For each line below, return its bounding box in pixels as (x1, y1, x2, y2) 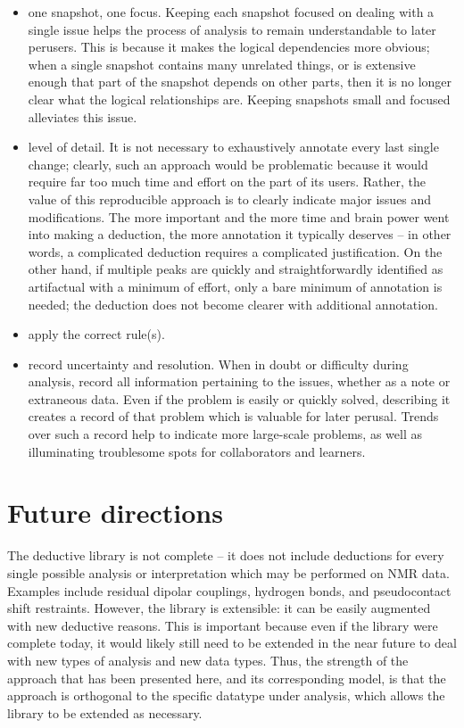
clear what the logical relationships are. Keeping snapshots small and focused (28, 89, 451, 108)
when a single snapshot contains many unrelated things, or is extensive (28, 54, 416, 73)
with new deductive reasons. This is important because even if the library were (7, 616, 438, 634)
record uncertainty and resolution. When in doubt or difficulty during (28, 354, 409, 373)
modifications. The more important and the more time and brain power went (28, 207, 450, 226)
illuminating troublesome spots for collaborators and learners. (28, 442, 366, 460)
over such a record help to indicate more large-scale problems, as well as (28, 425, 422, 443)
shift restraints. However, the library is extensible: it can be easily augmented (7, 599, 431, 617)
